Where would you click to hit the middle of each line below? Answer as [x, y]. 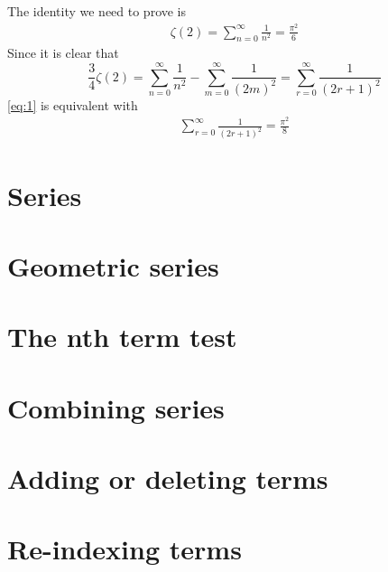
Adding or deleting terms [168, 478]
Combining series [116, 407]
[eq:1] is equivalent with [73, 104]
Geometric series [113, 265]
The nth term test [122, 337]
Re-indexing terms [125, 549]
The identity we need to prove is [97, 11]
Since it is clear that [63, 53]
